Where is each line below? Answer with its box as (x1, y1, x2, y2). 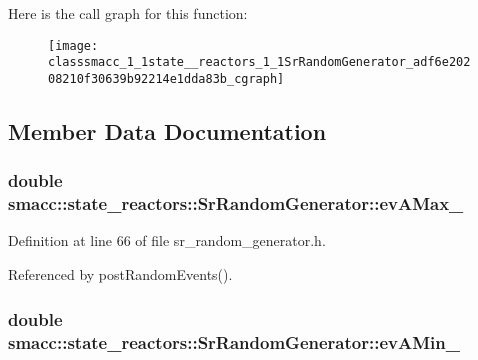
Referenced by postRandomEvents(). (8, 264, 233, 285)
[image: (48, 38, 99, 53)
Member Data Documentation (8, 115, 327, 146)
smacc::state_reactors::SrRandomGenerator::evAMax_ (8, 191, 464, 216)
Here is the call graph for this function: (8, 3, 248, 23)
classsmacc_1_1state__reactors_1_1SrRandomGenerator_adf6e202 (48, 55, 471, 70)
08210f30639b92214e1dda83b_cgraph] (48, 71, 285, 86)
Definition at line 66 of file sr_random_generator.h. (8, 230, 326, 251)
